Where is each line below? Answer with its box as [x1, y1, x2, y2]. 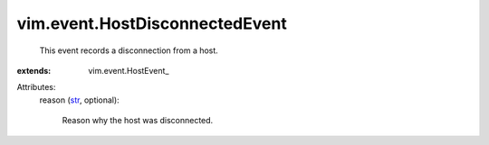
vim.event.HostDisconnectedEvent [16, 14, 287, 33]
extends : [16, 65, 52, 76]
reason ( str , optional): [39, 95, 120, 105]
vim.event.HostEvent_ [88, 65, 169, 76]
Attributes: [16, 82, 56, 93]
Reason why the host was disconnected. [62, 115, 214, 126]
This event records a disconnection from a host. [39, 45, 219, 56]
